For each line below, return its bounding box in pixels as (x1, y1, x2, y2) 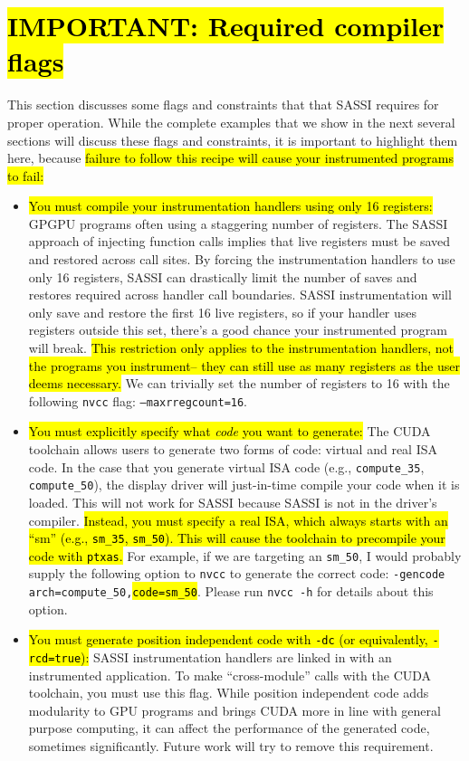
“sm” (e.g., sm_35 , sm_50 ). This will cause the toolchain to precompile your (28, 528, 445, 547)
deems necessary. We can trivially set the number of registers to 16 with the (28, 374, 450, 393)
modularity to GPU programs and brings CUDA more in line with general (28, 700, 441, 719)
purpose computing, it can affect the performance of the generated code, (28, 718, 430, 737)
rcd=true (28, 652, 81, 666)
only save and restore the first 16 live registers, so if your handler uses (28, 302, 417, 321)
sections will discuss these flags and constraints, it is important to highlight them (7, 130, 458, 149)
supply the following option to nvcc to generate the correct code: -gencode (28, 564, 445, 583)
